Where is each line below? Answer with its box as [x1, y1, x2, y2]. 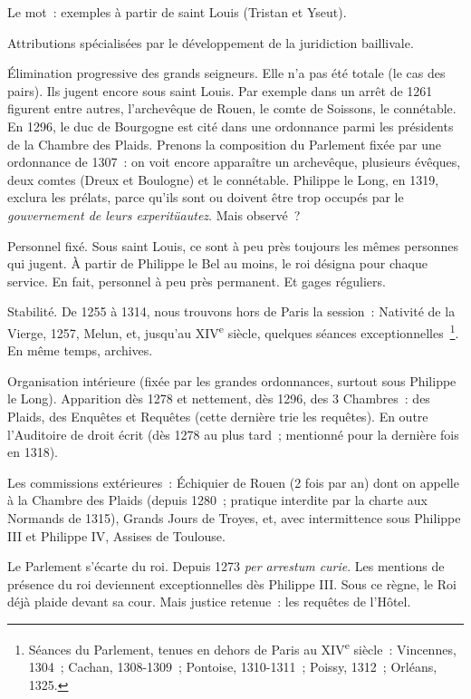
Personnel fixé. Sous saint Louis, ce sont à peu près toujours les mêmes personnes [7, 236, 458, 255]
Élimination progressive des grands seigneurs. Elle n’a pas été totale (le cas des [7, 63, 446, 83]
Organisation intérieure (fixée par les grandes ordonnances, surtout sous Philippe [7, 371, 457, 390]
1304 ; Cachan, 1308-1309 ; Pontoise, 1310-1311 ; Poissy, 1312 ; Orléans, [28, 657, 437, 676]
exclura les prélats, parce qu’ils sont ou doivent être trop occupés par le [7, 188, 404, 207]
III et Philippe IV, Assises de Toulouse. [7, 526, 226, 545]
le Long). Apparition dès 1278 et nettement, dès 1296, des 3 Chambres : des [7, 389, 430, 408]
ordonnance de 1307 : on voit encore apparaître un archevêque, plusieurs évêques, [7, 152, 461, 171]
